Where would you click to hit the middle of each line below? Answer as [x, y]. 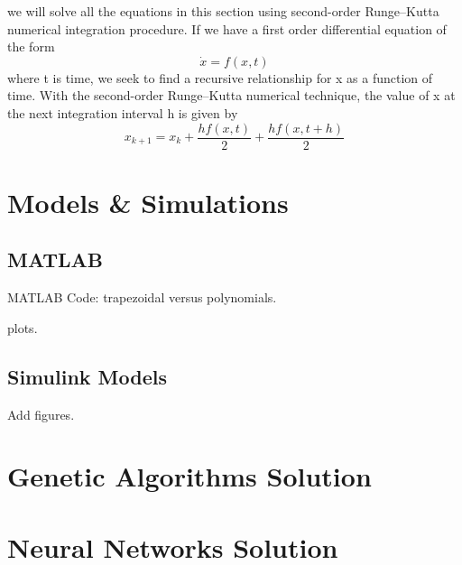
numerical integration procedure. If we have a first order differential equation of [227, 28]
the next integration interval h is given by [123, 112]
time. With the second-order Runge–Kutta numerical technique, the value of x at [231, 95]
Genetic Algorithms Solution [189, 476]
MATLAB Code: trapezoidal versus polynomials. [142, 297]
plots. [23, 327]
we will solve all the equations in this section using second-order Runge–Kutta [223, 11]
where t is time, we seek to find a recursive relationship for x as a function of [220, 77]
